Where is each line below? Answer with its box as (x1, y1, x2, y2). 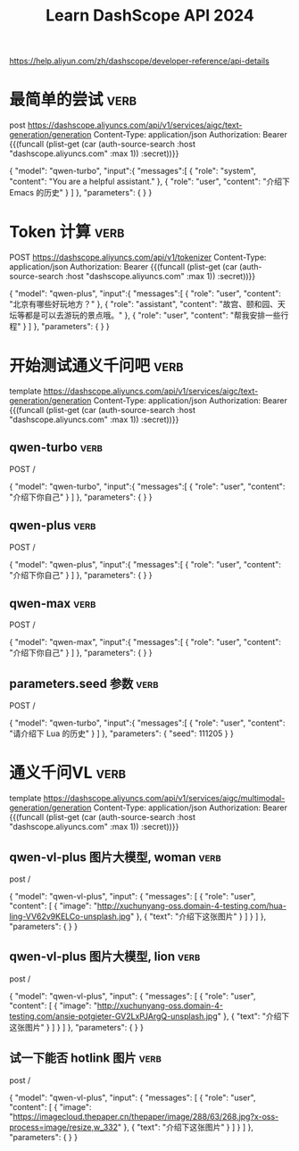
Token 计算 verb (9, 222, 125, 242)
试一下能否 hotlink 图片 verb (9, 1050, 162, 1066)
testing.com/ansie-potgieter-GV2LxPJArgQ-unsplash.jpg (9, 1010, 219, 1022)
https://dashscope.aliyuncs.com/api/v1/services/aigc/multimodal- (43, 793, 286, 804)
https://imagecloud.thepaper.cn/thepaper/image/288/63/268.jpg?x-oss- (12, 1111, 279, 1122)
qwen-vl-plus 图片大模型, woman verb (9, 849, 221, 865)
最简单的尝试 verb (9, 90, 137, 110)
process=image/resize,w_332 (9, 1122, 119, 1132)
